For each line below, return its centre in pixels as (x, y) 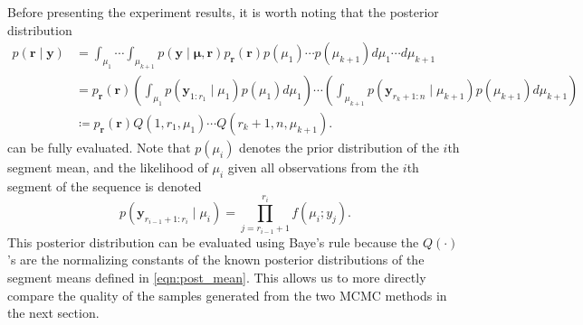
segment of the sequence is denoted (105, 186)
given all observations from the (313, 167)
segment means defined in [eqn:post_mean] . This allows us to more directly (217, 278)
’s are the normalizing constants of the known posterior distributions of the (216, 260)
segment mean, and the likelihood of (108, 167)
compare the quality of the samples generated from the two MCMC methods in (227, 295)
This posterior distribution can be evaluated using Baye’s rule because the (213, 241)
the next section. (53, 313)
